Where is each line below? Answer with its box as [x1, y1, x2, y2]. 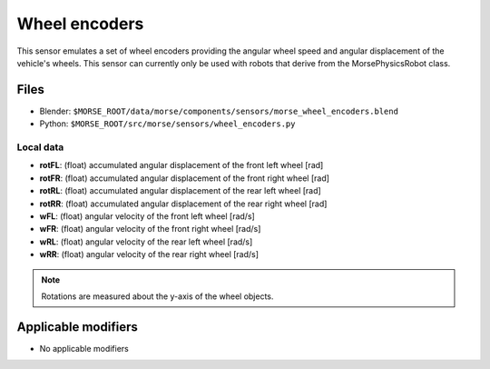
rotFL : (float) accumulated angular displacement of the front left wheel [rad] [39, 160, 324, 171]
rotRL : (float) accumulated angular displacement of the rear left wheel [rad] [39, 185, 321, 196]
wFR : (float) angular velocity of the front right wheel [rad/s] [39, 224, 261, 234]
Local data [16, 141, 64, 154]
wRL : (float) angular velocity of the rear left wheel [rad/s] [39, 236, 253, 247]
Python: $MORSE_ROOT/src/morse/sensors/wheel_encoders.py [39, 118, 296, 129]
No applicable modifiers [39, 343, 129, 354]
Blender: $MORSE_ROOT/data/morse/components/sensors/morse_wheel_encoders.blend [39, 105, 399, 116]
